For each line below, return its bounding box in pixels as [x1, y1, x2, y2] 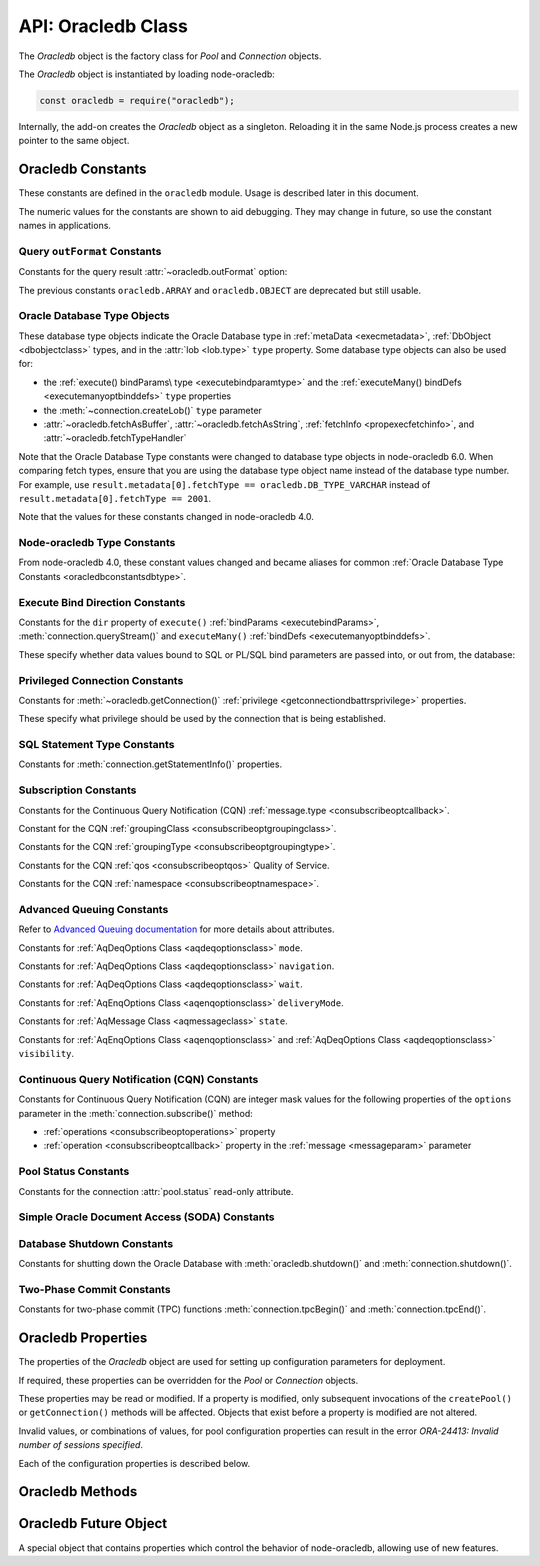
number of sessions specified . [18, 1439, 144, 1451]
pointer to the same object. [18, 135, 130, 147]
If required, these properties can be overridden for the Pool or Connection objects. [18, 1374, 359, 1386]
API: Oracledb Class [18, 15, 189, 37]
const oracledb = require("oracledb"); [39, 95, 235, 106]
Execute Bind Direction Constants [18, 595, 186, 609]
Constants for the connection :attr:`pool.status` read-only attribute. [18, 1185, 294, 1197]
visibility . [18, 1048, 75, 1060]
